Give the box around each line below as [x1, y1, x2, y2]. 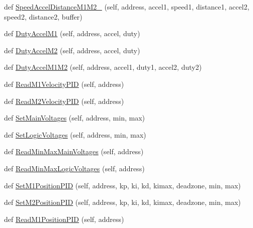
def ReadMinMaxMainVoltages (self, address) [4, 146, 144, 157]
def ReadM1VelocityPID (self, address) [4, 78, 124, 89]
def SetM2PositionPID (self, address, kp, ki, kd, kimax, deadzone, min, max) [4, 197, 241, 207]
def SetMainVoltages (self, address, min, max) [4, 112, 145, 123]
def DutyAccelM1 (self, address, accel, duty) [4, 28, 140, 39]
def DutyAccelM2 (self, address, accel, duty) [4, 45, 140, 55]
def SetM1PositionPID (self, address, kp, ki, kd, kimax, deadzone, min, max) [4, 180, 241, 190]
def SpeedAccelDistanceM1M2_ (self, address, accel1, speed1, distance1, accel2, [4, 2, 249, 12]
